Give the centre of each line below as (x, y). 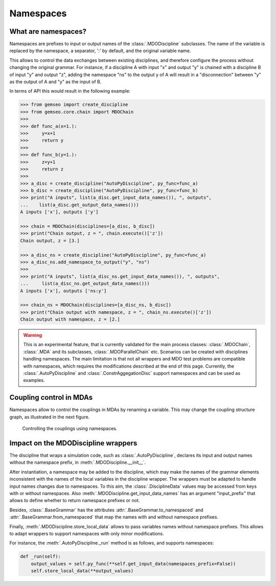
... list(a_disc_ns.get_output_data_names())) (85, 284)
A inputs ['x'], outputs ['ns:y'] (63, 291)
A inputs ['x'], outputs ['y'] (60, 212)
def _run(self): (41, 557)
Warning (32, 335)
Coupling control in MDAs (51, 398)
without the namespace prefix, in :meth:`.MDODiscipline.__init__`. (77, 462)
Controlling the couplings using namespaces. (70, 429)
